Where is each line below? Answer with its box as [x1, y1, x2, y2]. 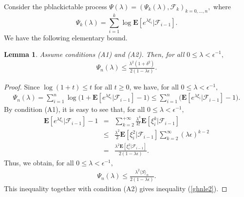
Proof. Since [4, 81, 40, 91]
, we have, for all [129, 81, 179, 91]
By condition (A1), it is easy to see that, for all [4, 104, 145, 114]
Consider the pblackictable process [4, 1, 107, 11]
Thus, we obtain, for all [4, 157, 74, 167]
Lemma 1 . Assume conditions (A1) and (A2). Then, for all [4, 49, 185, 59]
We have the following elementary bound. [4, 32, 128, 42]
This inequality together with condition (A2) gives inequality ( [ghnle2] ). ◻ [4, 183, 227, 193]
